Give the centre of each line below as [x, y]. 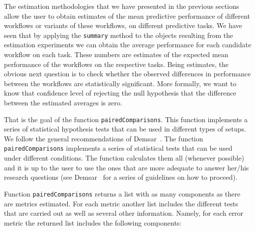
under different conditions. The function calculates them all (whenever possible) [124, 158]
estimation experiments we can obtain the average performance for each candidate [128, 45]
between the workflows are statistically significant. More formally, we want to [120, 83]
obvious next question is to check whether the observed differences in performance [127, 74]
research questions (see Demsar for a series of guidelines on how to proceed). [121, 177]
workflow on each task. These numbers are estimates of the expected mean [116, 54]
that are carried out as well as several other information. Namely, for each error [124, 213]
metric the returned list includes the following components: [93, 222]
